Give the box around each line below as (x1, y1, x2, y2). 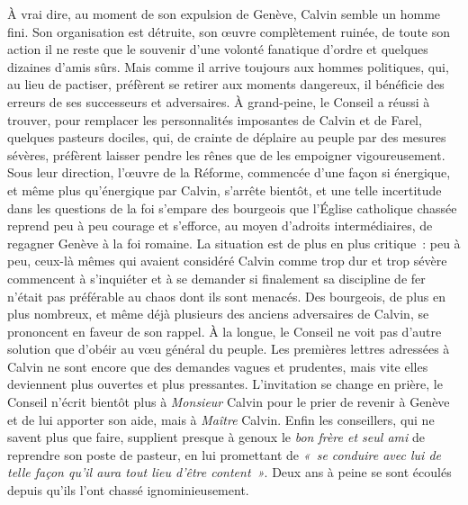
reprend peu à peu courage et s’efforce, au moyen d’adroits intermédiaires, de (7, 216, 433, 235)
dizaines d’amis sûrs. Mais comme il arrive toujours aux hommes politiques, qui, (7, 57, 449, 76)
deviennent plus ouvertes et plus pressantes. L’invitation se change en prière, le (7, 374, 443, 393)
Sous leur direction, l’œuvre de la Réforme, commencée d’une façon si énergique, (7, 163, 451, 182)
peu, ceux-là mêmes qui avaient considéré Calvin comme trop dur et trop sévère (7, 251, 447, 270)
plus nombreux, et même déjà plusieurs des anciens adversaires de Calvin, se (7, 304, 429, 323)
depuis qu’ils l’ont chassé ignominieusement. (7, 481, 249, 500)
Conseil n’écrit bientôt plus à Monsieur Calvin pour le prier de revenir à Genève (7, 392, 450, 411)
